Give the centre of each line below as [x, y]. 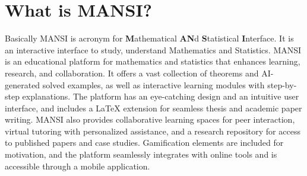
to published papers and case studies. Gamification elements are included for [144, 143]
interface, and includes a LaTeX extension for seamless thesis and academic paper [153, 108]
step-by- [282, 84]
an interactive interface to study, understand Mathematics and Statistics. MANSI [153, 49]
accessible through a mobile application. [77, 166]
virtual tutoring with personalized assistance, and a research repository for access [153, 131]
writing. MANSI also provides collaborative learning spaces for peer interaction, [150, 119]
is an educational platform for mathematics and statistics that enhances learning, [153, 61]
